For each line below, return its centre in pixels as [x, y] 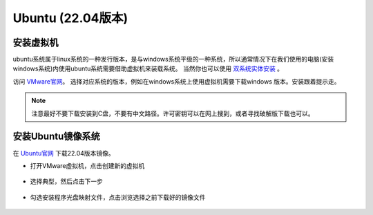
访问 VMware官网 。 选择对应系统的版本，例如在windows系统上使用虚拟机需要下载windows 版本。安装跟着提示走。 [176, 81]
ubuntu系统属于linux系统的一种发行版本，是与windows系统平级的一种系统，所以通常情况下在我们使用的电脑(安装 [173, 59]
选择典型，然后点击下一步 [66, 181]
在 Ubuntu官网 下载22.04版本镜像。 [64, 153]
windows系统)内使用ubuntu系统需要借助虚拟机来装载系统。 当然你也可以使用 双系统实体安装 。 [148, 68]
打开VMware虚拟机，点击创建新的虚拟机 [87, 165]
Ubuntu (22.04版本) [70, 18]
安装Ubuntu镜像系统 [56, 137]
